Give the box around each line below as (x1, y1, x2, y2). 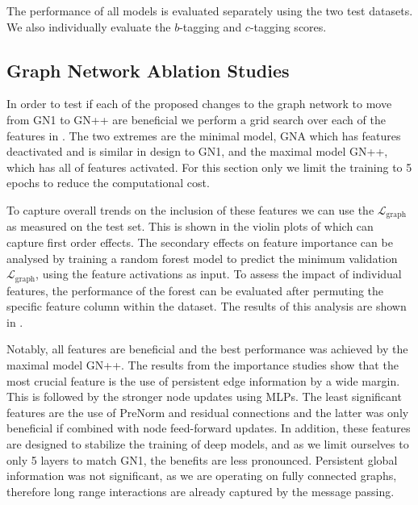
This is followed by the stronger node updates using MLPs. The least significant (6, 388, 402, 405)
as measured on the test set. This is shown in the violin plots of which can (6, 218, 374, 235)
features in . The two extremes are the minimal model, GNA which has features (6, 127, 401, 144)
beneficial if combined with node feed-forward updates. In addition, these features (6, 419, 411, 436)
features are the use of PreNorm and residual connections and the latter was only (6, 403, 409, 420)
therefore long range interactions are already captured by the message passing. (6, 482, 395, 499)
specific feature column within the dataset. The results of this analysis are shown (6, 298, 407, 315)
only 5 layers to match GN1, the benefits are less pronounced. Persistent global (6, 451, 398, 468)
